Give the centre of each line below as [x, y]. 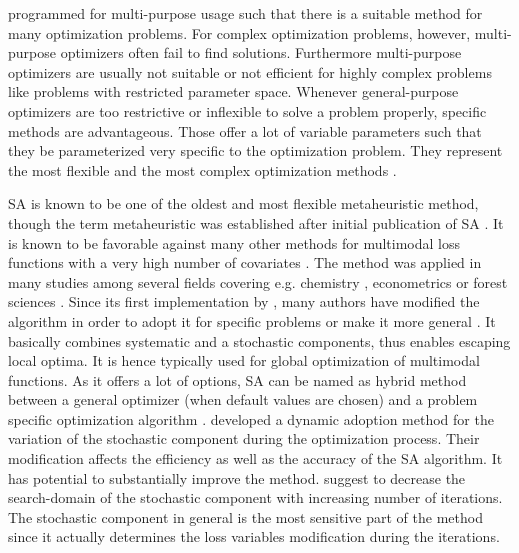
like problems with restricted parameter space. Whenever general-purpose [233, 91]
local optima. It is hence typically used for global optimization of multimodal [244, 360]
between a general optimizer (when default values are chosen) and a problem [243, 399]
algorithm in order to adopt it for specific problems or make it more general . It [252, 320]
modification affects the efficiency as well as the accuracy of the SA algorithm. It [255, 458]
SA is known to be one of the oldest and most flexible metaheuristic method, [243, 203]
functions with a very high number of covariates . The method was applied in [245, 262]
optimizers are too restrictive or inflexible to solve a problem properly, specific [247, 110]
